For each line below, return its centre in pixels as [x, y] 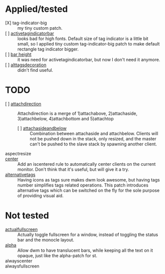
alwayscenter [19, 261]
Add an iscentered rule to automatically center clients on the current [87, 164]
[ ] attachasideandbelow [42, 128]
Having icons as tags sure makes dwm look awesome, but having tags [89, 180]
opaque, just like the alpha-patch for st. [57, 255]
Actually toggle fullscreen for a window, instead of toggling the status [88, 234]
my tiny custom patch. [40, 28]
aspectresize [18, 153]
